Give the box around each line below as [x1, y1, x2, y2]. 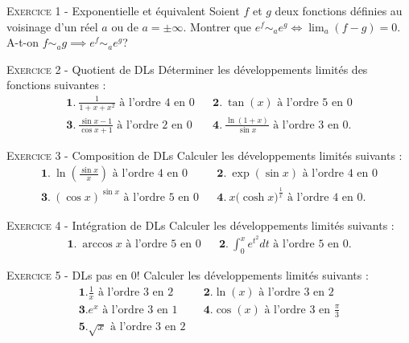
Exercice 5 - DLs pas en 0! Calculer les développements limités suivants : [6, 266, 369, 283]
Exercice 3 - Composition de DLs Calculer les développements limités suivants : [6, 146, 403, 163]
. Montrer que [183, 18, 251, 35]
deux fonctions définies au [275, 2, 403, 18]
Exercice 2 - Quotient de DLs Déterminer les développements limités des [6, 60, 368, 77]
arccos [82, 239, 113, 251]
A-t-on [6, 34, 39, 51]
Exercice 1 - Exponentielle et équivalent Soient [6, 2, 240, 18]
